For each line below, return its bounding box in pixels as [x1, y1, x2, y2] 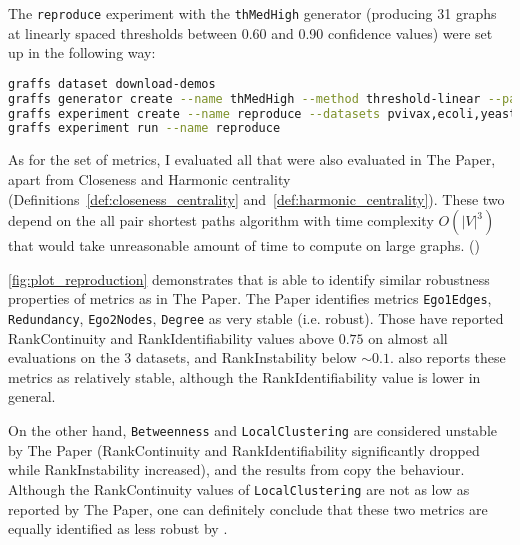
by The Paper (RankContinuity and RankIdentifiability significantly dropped [8, 439, 480, 460]
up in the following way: [8, 42, 156, 63]
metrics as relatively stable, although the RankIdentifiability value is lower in [8, 366, 481, 387]
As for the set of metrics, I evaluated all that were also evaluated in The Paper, [8, 149, 496, 170]
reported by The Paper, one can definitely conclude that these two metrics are [8, 498, 488, 519]
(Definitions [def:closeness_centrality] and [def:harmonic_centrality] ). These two [8, 188, 505, 209]
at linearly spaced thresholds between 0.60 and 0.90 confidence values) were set [8, 22, 493, 43]
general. [8, 386, 56, 407]
